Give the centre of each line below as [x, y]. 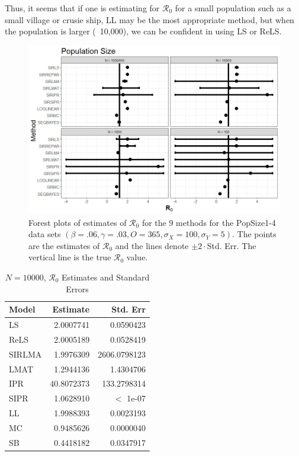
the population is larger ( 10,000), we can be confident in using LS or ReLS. [143, 31]
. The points [254, 234]
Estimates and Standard [106, 277]
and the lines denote [152, 245]
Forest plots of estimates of [78, 222]
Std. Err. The [232, 245]
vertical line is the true [70, 257]
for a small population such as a [233, 8]
